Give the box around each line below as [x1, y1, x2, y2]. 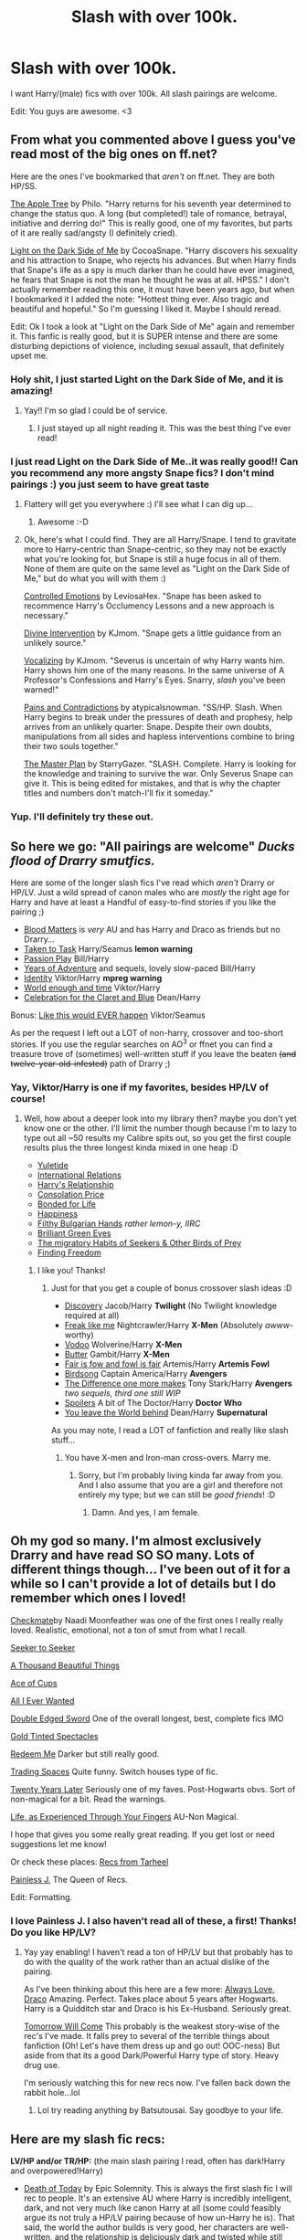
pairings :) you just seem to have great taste [10, 478, 209, 491]
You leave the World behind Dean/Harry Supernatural [64, 1407, 268, 1418]
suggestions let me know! [10, 1838, 108, 1849]
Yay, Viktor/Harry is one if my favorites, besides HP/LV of [10, 1081, 269, 1094]
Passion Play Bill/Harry [23, 953, 110, 965]
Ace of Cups [10, 1677, 58, 1688]
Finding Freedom [37, 1247, 101, 1258]
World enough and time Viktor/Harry [23, 982, 161, 993]
